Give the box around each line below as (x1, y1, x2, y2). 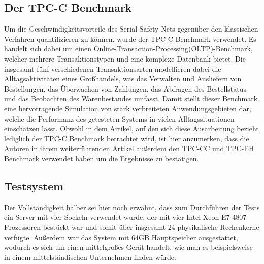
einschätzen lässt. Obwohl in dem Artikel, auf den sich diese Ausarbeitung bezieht (4, 123, 259, 134)
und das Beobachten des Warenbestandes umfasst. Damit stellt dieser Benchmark (4, 93, 258, 104)
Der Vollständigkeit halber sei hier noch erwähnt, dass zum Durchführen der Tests (4, 201, 260, 212)
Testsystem (4, 178, 64, 193)
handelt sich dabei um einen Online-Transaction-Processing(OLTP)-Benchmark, (4, 43, 253, 54)
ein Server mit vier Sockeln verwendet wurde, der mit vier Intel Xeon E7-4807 (4, 212, 247, 222)
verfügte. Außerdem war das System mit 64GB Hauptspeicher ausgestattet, (4, 231, 238, 242)
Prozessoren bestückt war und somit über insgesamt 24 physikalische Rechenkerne (4, 221, 259, 232)
